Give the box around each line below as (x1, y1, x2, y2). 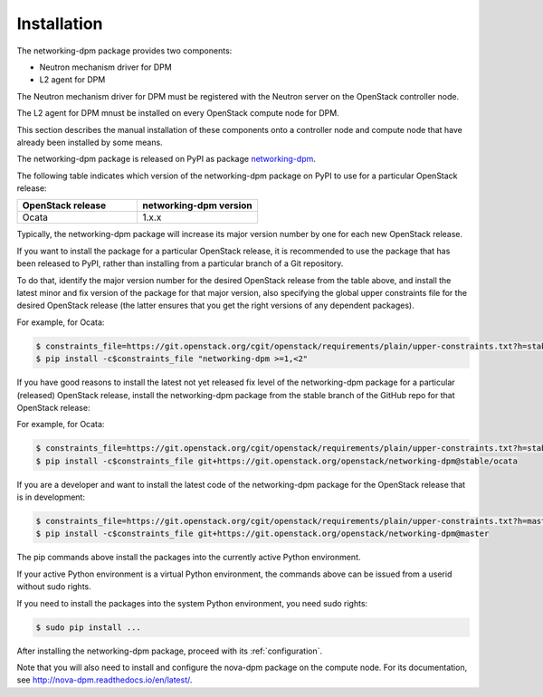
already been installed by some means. (16, 137, 163, 148)
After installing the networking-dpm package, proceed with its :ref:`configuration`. (16, 645, 323, 656)
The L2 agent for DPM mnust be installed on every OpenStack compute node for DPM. (16, 108, 339, 119)
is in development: (16, 492, 86, 502)
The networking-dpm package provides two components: (16, 45, 233, 56)
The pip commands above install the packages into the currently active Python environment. (16, 552, 361, 563)
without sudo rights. (16, 581, 91, 592)
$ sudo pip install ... (35, 622, 142, 633)
